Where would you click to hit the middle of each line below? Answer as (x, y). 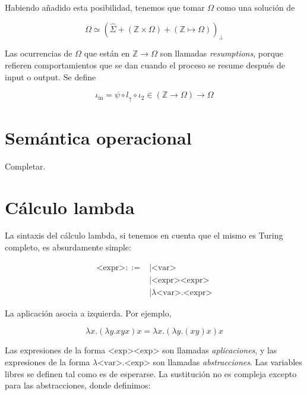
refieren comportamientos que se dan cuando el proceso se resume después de (145, 65)
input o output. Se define (50, 76)
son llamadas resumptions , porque (221, 53)
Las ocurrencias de (39, 53)
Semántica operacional (98, 137)
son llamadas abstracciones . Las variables (227, 361)
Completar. (25, 166)
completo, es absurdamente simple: (68, 247)
